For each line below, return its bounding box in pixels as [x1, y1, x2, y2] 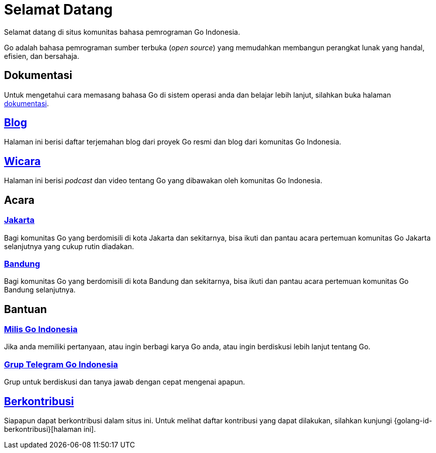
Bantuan [4, 303, 47, 316]
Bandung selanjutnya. [4, 285, 76, 294]
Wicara [4, 155, 41, 168]
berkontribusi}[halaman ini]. [4, 425, 96, 434]
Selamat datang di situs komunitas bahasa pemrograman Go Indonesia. [4, 27, 240, 36]
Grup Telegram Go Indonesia [4, 359, 118, 369]
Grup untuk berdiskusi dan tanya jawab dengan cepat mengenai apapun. [4, 377, 245, 387]
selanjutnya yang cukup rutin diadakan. [4, 242, 134, 251]
